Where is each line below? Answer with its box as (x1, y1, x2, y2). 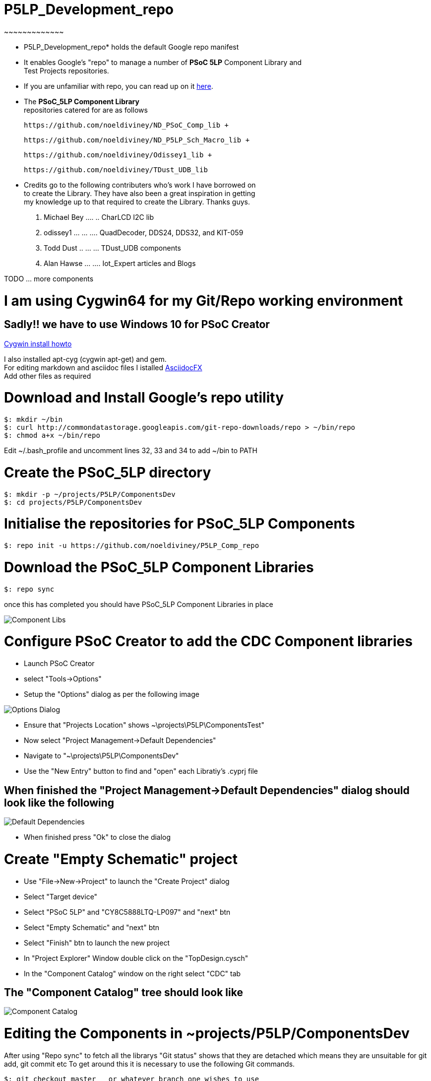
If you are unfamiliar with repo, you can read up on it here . (24, 81, 213, 90)
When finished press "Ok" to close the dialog (24, 833, 171, 842)
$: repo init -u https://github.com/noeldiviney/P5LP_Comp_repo (4, 541, 259, 550)
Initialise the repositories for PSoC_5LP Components (4, 515, 355, 533)
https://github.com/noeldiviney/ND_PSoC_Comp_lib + (24, 121, 229, 129)
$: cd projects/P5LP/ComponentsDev (4, 498, 142, 506)
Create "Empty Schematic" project (4, 850, 238, 868)
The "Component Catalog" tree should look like (4, 986, 243, 999)
